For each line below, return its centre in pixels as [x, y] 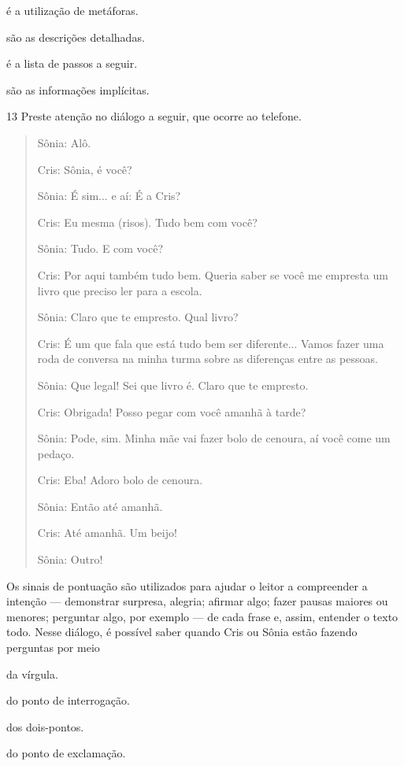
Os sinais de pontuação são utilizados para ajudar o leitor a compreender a [187, 585]
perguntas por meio [53, 648]
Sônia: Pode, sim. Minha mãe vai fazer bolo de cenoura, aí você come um [214, 438]
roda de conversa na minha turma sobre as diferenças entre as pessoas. [208, 359]
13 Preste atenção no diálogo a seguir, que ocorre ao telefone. [154, 116]
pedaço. [56, 453]
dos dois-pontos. [45, 726]
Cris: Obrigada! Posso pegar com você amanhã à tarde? [172, 411]
